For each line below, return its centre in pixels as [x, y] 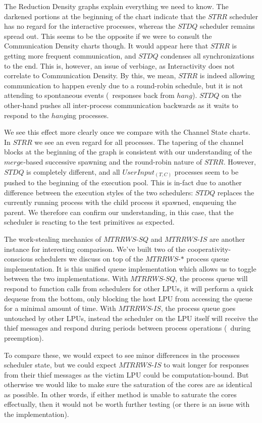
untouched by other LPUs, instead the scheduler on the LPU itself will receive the [131, 318]
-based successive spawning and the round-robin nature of [113, 161]
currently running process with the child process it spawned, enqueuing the [120, 202]
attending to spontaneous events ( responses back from [89, 95]
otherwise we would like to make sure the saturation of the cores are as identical [128, 384]
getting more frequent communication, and [70, 55]
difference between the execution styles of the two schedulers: [99, 192]
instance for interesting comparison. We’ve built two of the [95, 249]
